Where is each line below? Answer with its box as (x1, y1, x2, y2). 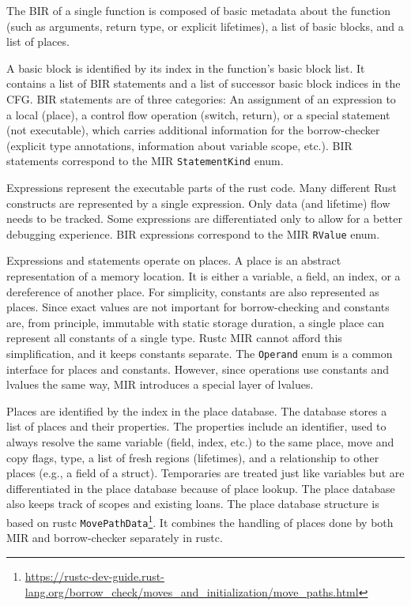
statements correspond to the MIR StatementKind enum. (6, 152, 284, 169)
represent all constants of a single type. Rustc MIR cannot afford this (6, 329, 342, 346)
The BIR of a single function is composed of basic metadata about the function (6, 2, 391, 18)
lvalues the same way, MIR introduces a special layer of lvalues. (6, 376, 314, 393)
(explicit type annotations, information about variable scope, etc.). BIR (6, 137, 353, 153)
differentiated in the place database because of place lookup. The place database (6, 480, 395, 496)
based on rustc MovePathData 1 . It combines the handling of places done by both (6, 512, 394, 530)
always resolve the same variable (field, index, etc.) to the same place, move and (6, 434, 394, 450)
